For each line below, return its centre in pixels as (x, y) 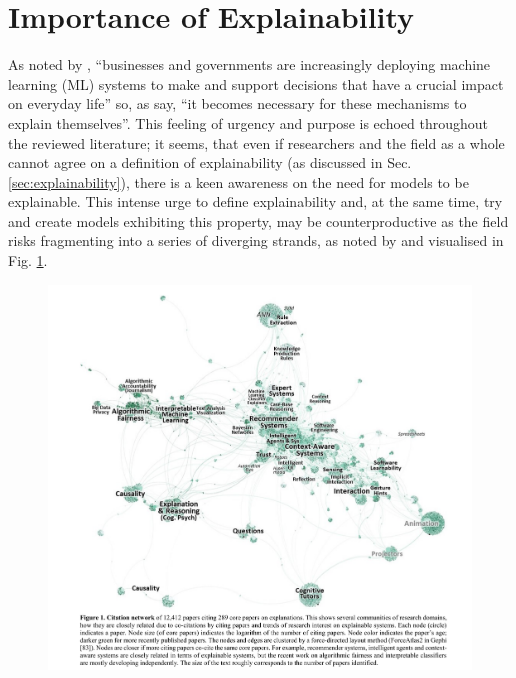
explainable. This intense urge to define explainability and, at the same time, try (255, 201)
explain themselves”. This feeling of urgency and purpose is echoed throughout (248, 122)
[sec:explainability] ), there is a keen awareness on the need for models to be (238, 181)
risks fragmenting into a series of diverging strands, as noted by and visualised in (256, 240)
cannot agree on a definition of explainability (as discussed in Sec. (210, 162)
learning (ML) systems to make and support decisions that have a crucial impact (256, 83)
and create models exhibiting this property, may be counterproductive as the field (258, 220)
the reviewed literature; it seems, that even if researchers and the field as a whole (256, 142)
